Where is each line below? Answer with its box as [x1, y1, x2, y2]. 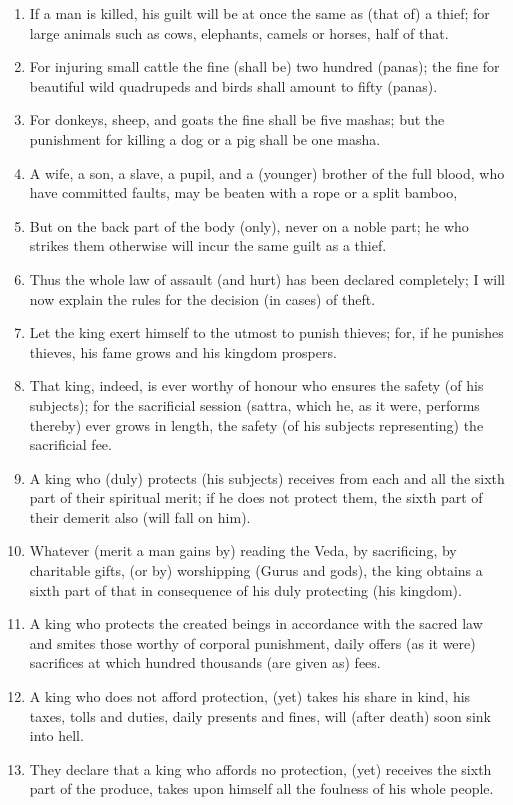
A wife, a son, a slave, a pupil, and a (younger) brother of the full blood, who [29, 162, 505, 183]
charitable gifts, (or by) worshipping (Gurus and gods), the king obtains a [29, 560, 483, 581]
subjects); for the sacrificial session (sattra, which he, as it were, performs [29, 394, 480, 415]
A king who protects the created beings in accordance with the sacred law [29, 613, 483, 634]
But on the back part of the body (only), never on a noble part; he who [29, 215, 469, 236]
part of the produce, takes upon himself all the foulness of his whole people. [29, 778, 494, 799]
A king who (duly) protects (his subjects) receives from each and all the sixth [29, 467, 505, 488]
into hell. [29, 725, 84, 746]
